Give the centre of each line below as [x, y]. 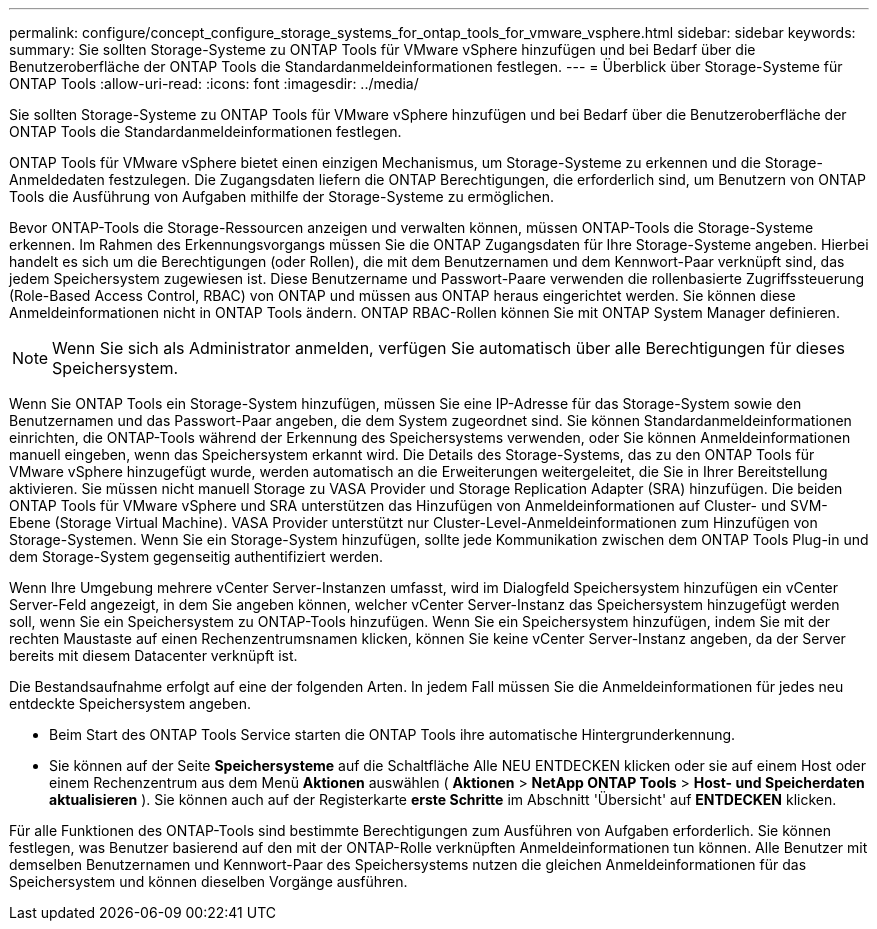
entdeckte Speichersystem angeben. [130, 703]
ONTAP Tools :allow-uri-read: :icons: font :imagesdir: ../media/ [214, 83]
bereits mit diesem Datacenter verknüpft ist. [153, 655]
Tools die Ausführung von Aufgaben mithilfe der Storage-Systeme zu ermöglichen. [282, 196]
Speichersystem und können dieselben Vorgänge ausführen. [208, 881]
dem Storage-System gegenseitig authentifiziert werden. [196, 556]
